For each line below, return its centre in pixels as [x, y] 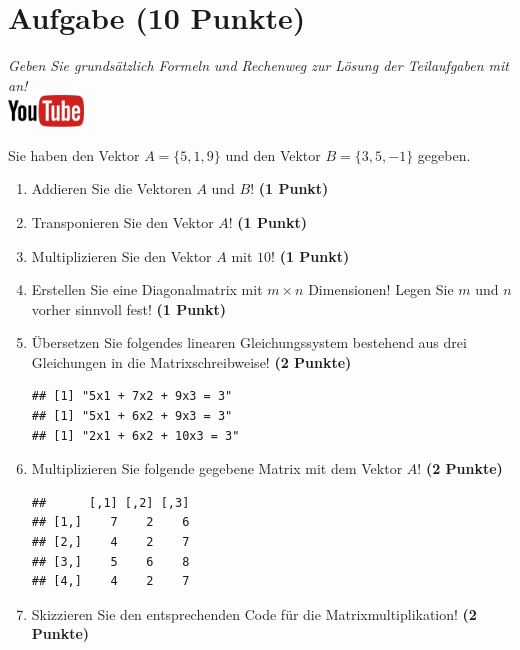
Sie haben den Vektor [74, 154]
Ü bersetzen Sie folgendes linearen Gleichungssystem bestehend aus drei [249, 342]
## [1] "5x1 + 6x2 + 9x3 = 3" [132, 416]
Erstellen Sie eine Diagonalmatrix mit [147, 289]
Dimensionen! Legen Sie [381, 289]
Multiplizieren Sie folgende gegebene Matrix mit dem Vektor [217, 468]
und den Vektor [273, 154]
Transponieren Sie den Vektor [122, 221]
